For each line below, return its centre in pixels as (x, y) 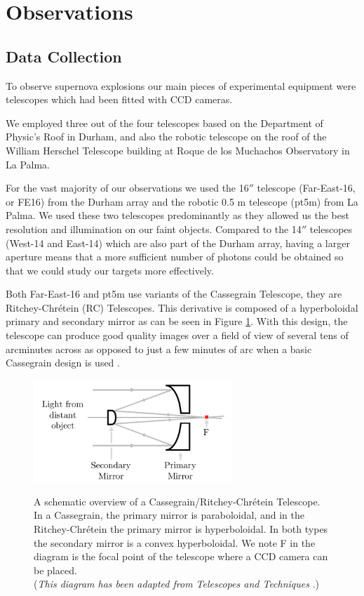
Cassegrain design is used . (63, 363)
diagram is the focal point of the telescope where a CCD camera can (181, 556)
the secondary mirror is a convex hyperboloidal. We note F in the (175, 542)
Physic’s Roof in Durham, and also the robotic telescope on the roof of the (166, 137)
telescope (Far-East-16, (306, 188)
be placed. (55, 570)
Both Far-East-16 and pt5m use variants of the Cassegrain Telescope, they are (174, 294)
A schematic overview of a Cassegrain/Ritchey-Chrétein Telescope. (177, 501)
